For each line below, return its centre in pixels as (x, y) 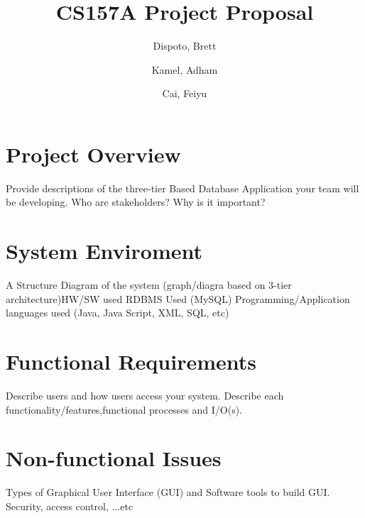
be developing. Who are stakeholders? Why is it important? (136, 202)
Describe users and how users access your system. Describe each (145, 396)
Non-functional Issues (114, 458)
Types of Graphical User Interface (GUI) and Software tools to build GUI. (168, 492)
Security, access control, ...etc (70, 506)
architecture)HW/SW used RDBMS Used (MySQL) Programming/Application (178, 298)
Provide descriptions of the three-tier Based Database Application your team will (182, 188)
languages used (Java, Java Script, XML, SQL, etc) (118, 313)
